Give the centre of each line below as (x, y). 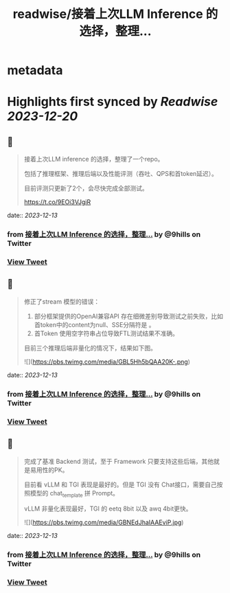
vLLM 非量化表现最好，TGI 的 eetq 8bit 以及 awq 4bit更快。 (108, 508)
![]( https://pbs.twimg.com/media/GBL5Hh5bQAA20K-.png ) (107, 361)
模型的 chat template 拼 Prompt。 (74, 494)
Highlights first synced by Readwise (113, 102)
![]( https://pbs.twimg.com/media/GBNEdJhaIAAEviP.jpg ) (104, 522)
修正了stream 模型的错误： (62, 301)
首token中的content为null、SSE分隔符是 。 (95, 324)
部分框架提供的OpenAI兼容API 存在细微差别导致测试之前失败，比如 (129, 316)
